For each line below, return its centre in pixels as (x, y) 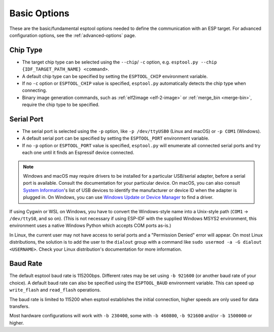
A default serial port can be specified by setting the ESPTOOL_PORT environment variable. (116, 138)
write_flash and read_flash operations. (55, 290)
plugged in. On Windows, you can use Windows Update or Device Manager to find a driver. (118, 197)
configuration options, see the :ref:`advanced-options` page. (73, 35)
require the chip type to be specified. (61, 105)
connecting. (35, 90)
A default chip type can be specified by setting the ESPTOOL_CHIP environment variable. (115, 76)
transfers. (20, 307)
